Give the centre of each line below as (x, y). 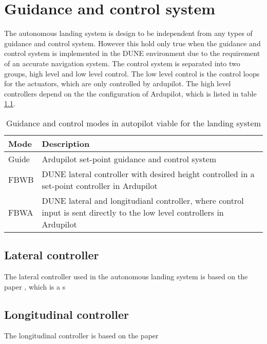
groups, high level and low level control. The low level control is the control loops (132, 73)
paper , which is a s (35, 286)
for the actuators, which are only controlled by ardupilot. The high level (118, 83)
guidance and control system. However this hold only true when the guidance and (132, 43)
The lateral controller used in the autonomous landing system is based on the (126, 276)
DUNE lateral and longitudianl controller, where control (143, 200)
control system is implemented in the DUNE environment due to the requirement (132, 53)
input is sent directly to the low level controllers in (133, 212)
